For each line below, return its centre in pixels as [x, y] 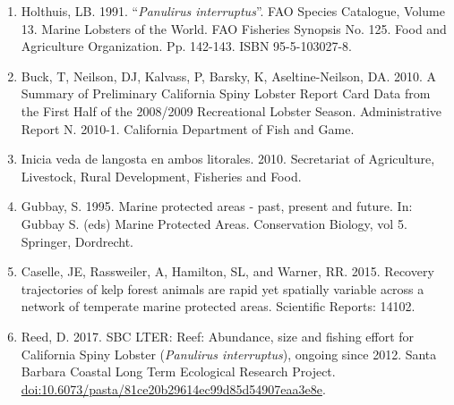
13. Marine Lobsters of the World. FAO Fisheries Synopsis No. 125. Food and [234, 28]
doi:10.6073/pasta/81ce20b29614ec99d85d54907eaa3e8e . [173, 388]
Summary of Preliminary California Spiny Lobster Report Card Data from [226, 93]
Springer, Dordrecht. [77, 241]
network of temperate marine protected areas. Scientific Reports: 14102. [218, 306]
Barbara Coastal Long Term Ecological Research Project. [178, 371]
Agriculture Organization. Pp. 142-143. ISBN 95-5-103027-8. [186, 46]
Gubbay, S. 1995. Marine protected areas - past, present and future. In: [217, 206]
